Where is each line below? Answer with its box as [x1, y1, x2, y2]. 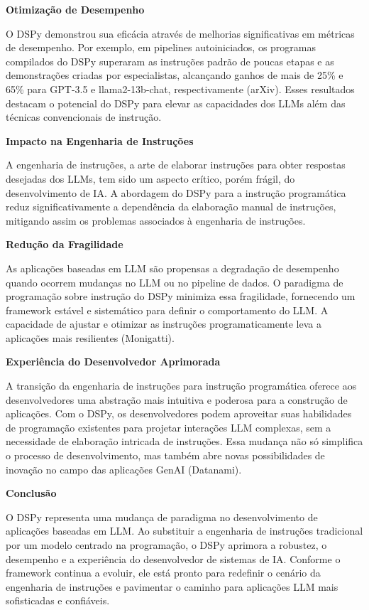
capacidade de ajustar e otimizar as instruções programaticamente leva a [6, 316, 321, 331]
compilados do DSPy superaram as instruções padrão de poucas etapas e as [6, 53, 334, 68]
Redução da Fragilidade [6, 237, 123, 252]
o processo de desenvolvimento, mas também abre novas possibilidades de [6, 448, 325, 463]
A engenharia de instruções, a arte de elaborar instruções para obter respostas [6, 157, 346, 172]
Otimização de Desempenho [6, 2, 145, 16]
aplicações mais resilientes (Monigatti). [6, 330, 175, 345]
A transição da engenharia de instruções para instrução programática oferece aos [6, 378, 357, 393]
